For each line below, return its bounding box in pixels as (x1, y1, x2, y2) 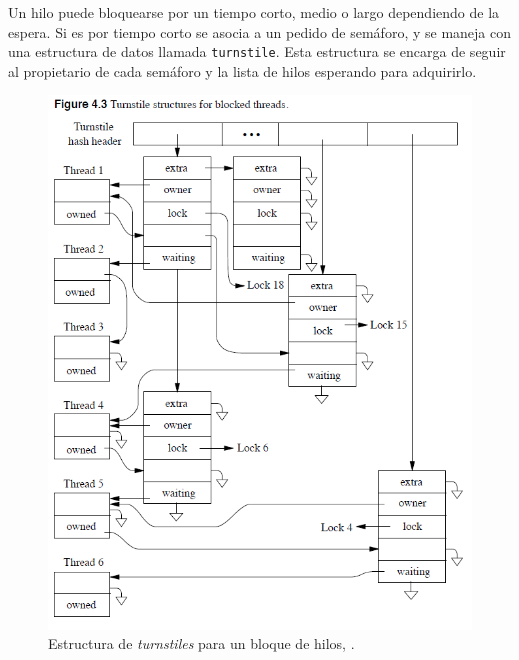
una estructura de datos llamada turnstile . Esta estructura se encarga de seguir (8, 41, 506, 62)
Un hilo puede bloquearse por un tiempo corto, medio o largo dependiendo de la (8, 2, 500, 22)
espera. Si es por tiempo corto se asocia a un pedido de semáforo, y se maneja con (8, 21, 512, 42)
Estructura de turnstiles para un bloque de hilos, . (48, 633, 355, 654)
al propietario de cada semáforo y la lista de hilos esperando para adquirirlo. (8, 60, 477, 81)
